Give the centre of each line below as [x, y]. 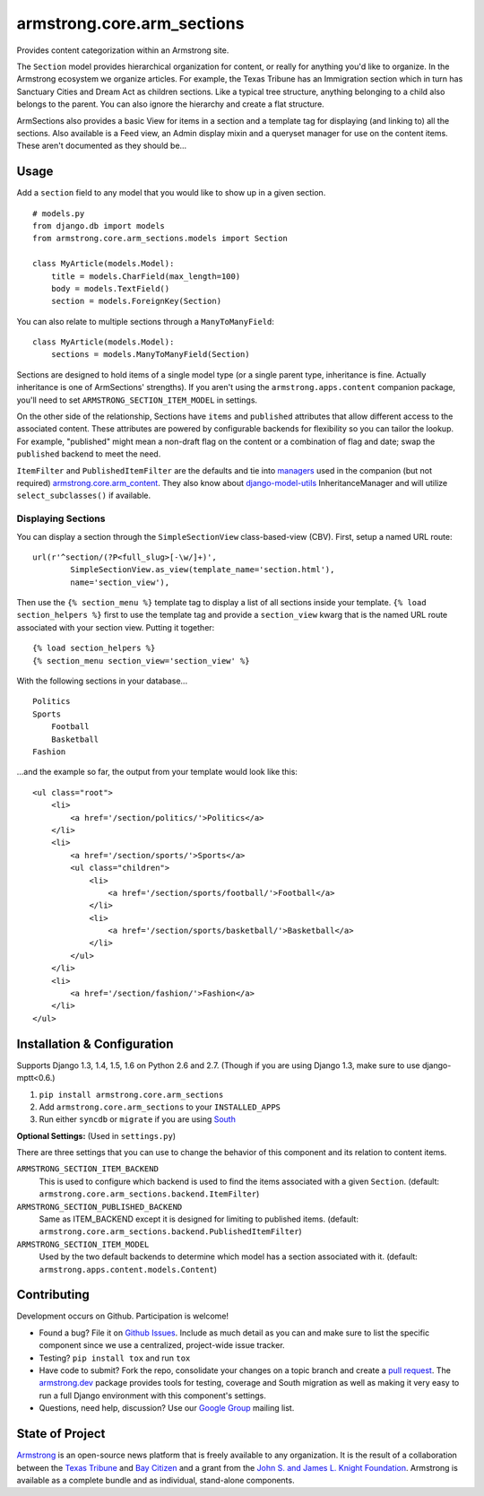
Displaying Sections [61, 518]
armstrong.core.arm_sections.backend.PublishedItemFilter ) [170, 1231]
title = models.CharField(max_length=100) [146, 276]
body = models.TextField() [110, 288]
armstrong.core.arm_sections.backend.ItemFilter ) [149, 1194]
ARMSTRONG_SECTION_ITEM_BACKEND [87, 1169]
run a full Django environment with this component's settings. [152, 1396]
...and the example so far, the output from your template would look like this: [157, 772]
